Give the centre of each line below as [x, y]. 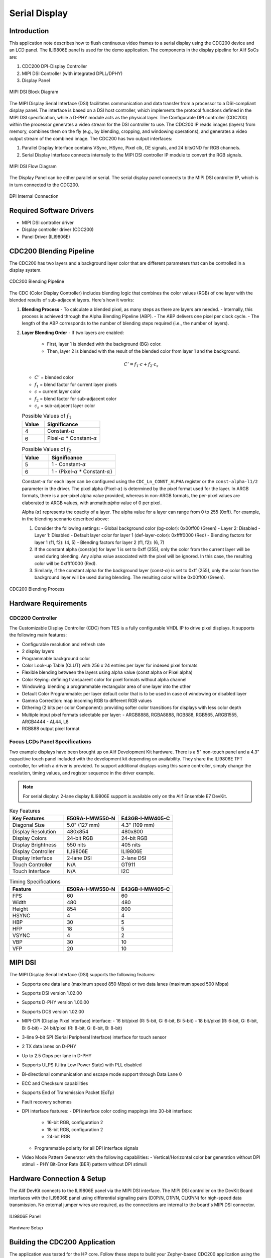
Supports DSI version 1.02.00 [52, 993]
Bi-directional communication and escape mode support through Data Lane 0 [102, 1074]
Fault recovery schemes [47, 1102]
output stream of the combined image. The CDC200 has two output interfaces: [91, 138]
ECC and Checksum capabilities [55, 1083]
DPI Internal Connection [34, 196]
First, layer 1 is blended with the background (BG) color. [104, 344]
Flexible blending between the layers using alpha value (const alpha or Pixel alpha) [107, 672]
